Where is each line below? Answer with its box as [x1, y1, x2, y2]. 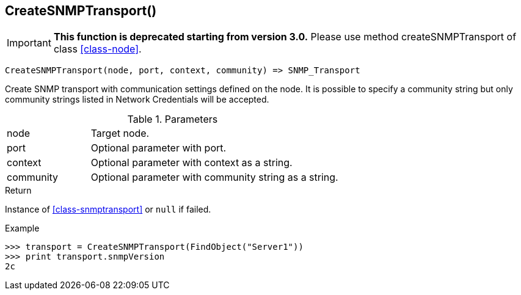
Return [5, 185, 32, 196]
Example [5, 223, 40, 234]
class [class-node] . [53, 43, 142, 56]
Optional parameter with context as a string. [90, 156, 293, 169]
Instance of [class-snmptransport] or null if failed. [5, 204, 211, 215]
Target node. [90, 127, 150, 140]
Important [7, 37, 51, 49]
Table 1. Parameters [127, 113, 218, 126]
